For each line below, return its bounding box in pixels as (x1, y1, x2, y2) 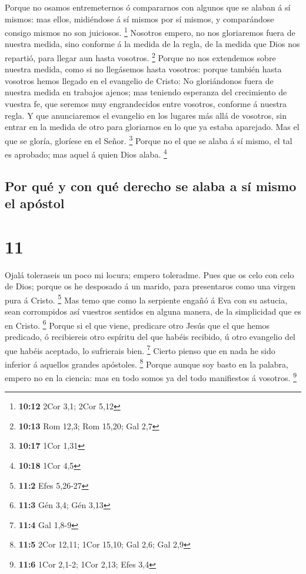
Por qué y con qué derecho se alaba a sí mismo (5, 176, 297, 195)
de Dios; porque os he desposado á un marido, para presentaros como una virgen (5, 280, 296, 292)
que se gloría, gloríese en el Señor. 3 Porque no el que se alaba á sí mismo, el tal (5, 132, 292, 146)
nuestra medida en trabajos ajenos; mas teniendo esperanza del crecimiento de (5, 86, 287, 98)
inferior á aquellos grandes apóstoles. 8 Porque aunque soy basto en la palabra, (5, 356, 288, 370)
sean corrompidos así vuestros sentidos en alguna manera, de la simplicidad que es (5, 305, 301, 318)
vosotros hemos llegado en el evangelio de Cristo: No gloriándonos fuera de (5, 74, 274, 86)
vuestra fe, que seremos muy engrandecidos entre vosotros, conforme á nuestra (5, 98, 287, 110)
